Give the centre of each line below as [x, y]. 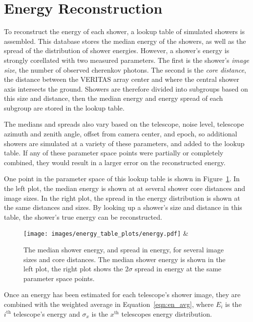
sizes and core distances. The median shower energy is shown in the [125, 259]
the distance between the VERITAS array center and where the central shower [122, 79]
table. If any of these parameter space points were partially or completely [114, 153]
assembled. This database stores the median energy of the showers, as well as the [125, 41]
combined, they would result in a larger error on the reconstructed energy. [115, 162]
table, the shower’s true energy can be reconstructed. [83, 217]
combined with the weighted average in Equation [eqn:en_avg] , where [109, 304]
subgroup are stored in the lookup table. [64, 107]
